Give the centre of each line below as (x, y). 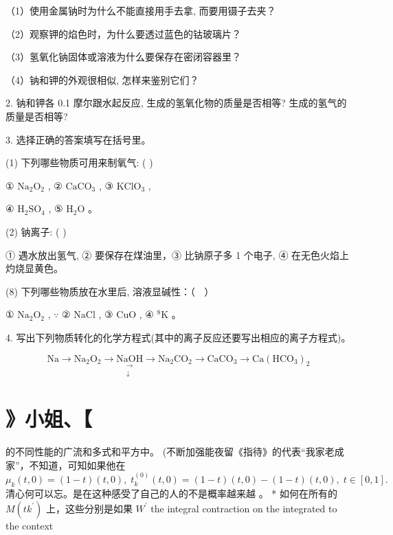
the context (30, 525)
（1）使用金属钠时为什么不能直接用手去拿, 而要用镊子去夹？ (141, 10)
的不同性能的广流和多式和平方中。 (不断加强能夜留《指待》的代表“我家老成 (175, 452)
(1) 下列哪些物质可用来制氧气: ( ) (79, 162)
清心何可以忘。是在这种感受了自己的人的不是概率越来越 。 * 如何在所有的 (171, 493)
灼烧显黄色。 (34, 268)
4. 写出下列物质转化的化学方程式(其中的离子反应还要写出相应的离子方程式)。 (178, 337)
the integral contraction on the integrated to (244, 508)
